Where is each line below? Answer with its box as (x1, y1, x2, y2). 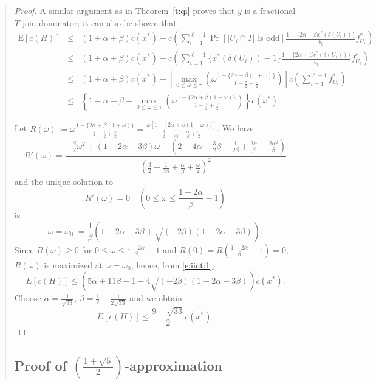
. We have (217, 122, 254, 134)
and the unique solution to (14, 175, 114, 188)
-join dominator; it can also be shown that (19, 16, 177, 29)
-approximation (125, 355, 222, 374)
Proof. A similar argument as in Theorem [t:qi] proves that (14, 4, 235, 16)
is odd (258, 34, 280, 43)
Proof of (14, 355, 67, 374)
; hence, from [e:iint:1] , (131, 258, 215, 271)
